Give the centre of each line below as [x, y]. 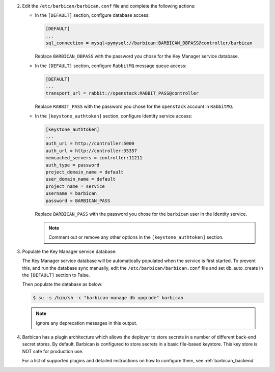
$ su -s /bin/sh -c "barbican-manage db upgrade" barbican [108, 298]
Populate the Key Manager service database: [69, 251]
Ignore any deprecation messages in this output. [87, 323]
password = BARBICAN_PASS [78, 201]
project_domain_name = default [85, 172]
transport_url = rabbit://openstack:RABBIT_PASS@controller [122, 93]
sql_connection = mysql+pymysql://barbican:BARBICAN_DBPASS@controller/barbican [149, 43]
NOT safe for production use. [53, 351]
